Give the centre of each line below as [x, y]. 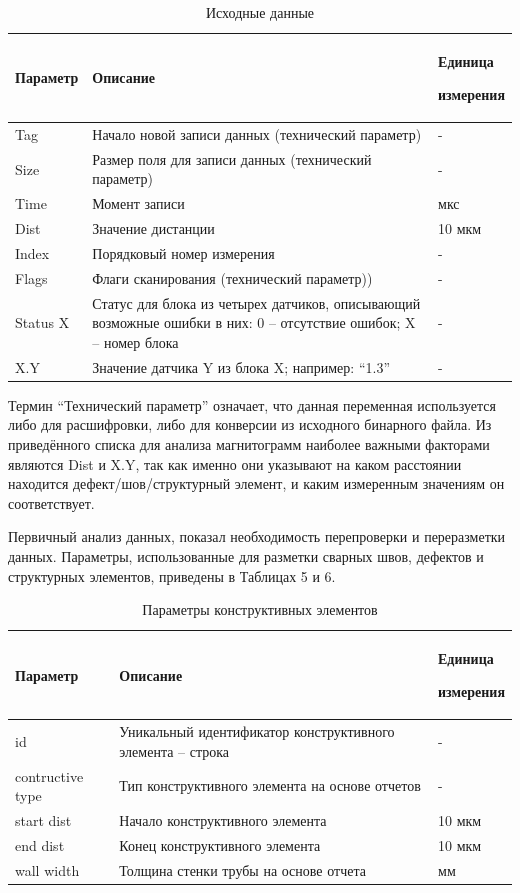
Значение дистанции [153, 228]
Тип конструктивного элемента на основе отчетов [270, 785]
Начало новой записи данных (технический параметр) [257, 134]
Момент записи [138, 203]
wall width [47, 869]
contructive [49, 775]
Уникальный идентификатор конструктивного [257, 731]
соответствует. [51, 502]
